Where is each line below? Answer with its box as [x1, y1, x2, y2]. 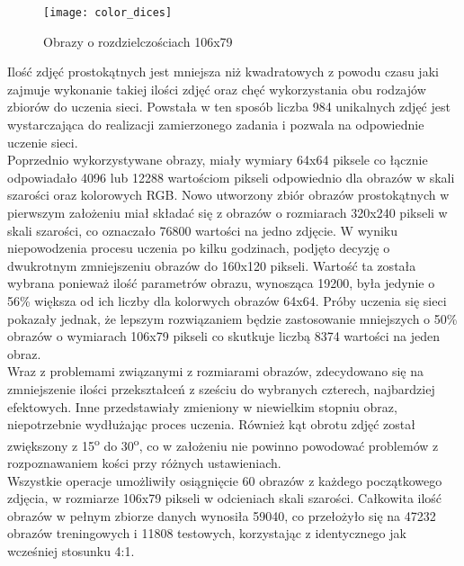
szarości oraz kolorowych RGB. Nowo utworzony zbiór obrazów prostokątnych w [7, 185, 450, 204]
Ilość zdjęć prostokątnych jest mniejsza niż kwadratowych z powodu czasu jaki [7, 62, 439, 81]
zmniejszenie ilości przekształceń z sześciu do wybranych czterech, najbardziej [7, 379, 435, 398]
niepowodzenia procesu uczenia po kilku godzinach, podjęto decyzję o [7, 238, 390, 257]
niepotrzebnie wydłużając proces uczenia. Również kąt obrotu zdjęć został [7, 415, 415, 434]
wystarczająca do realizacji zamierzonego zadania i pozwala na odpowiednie [7, 115, 424, 134]
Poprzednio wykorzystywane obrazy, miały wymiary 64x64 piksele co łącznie [7, 150, 428, 169]
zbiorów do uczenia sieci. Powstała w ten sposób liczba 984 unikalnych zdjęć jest [7, 97, 451, 116]
